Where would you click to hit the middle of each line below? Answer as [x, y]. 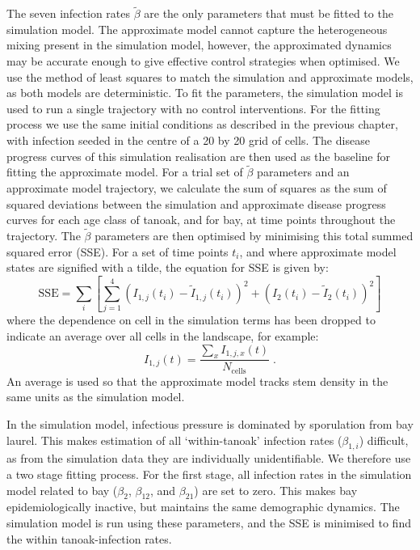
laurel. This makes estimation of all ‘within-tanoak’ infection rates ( [174, 440]
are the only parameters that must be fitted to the [269, 13]
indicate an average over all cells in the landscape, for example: [163, 336]
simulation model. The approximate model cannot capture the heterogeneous [197, 29]
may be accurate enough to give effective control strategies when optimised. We [203, 61]
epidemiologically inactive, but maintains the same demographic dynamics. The [203, 507]
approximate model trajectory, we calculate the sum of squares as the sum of [197, 187]
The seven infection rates [69, 13]
